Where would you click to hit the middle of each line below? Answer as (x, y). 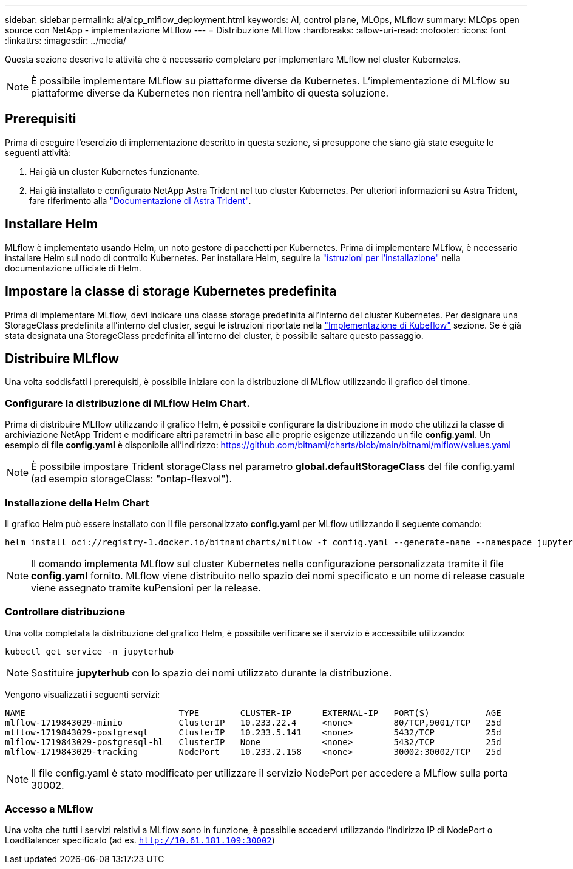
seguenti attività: (38, 152)
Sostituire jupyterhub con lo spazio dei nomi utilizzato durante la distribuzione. (212, 673)
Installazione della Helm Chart (77, 503)
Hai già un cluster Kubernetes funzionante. (114, 171)
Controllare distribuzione (65, 612)
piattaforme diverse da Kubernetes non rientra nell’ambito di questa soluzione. (210, 93)
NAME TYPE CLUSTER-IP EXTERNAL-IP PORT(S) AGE (253, 713)
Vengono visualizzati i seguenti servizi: (83, 694)
